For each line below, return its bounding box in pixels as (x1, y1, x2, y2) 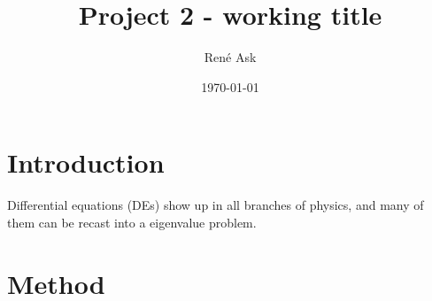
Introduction (7, 144, 165, 181)
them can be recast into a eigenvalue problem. (7, 212, 257, 231)
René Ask (204, 48, 257, 66)
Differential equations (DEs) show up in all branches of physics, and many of (7, 196, 424, 214)
